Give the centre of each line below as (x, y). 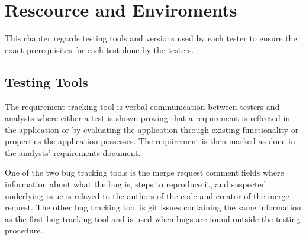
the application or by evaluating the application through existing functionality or (152, 129)
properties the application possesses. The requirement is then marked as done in (150, 141)
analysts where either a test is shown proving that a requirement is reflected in (148, 118)
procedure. (24, 230)
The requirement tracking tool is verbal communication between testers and (142, 106)
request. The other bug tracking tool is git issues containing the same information (153, 207)
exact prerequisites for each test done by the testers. (99, 49)
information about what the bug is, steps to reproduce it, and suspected (136, 184)
